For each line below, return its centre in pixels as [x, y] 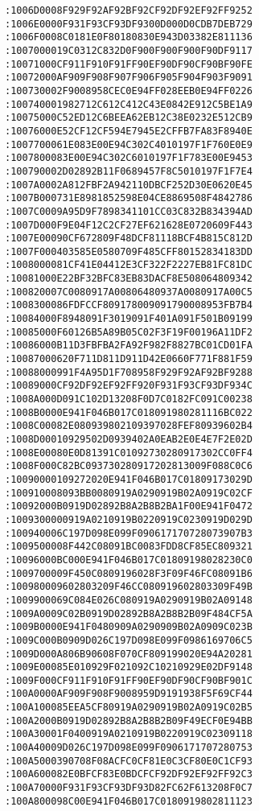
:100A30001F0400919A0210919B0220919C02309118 [129, 734]
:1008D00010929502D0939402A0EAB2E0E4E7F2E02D [129, 439]
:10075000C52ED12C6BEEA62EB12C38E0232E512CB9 [129, 118]
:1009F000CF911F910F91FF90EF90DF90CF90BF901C [129, 680]
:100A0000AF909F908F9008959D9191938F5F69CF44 [129, 694]
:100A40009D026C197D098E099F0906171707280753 [129, 748]
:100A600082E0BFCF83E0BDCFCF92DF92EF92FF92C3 [129, 774]
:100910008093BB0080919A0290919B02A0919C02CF [129, 493]
